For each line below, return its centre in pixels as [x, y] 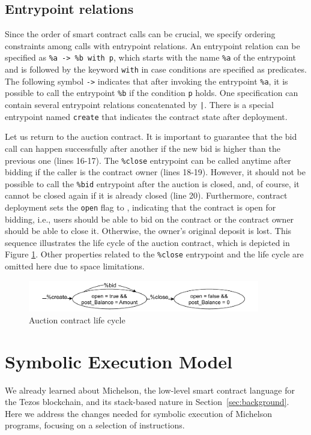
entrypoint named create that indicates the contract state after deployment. [146, 116]
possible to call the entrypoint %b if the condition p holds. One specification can [152, 93]
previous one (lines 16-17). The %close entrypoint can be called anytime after [148, 160]
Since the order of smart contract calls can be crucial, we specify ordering [140, 34]
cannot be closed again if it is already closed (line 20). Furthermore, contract [146, 195]
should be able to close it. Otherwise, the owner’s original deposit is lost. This [148, 231]
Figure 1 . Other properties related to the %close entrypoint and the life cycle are [154, 254]
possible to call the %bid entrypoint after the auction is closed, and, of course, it [152, 183]
